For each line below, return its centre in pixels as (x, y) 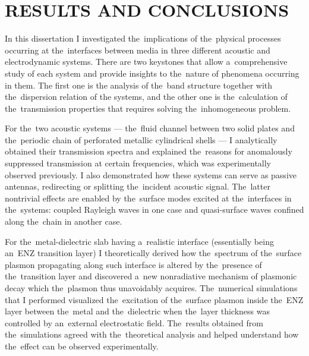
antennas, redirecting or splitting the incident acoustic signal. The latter (138, 186)
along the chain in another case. (64, 221)
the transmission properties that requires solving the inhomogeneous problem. (148, 108)
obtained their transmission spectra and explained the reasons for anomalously (149, 151)
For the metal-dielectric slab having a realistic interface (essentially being (139, 241)
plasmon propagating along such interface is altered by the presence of (133, 264)
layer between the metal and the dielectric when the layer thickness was (137, 311)
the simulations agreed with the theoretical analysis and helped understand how (152, 334)
